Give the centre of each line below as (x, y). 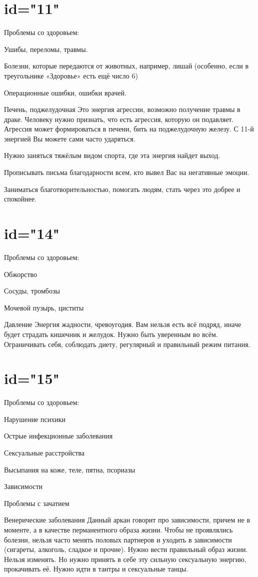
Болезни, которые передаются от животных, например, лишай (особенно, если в (126, 66)
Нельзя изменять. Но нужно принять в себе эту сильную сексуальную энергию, (125, 559)
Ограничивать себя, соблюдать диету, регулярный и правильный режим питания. (127, 344)
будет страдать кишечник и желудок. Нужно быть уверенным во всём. (111, 334)
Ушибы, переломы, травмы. (46, 49)
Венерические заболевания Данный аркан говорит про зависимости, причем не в (127, 520)
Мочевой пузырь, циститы (44, 307)
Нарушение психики (35, 419)
